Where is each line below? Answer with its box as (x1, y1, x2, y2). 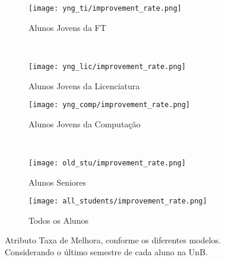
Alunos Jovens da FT (28, 21, 106, 33)
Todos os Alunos (28, 214, 88, 226)
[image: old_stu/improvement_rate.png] (28, 158, 186, 167)
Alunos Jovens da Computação (28, 117, 141, 130)
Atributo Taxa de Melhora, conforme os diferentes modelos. (5, 234, 221, 246)
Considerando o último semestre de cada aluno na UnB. (5, 246, 208, 258)
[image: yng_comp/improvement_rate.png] (28, 101, 191, 109)
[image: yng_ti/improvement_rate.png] (28, 4, 182, 12)
